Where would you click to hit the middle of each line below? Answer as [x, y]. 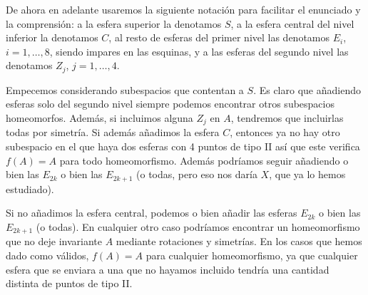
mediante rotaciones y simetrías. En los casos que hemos [239, 241]
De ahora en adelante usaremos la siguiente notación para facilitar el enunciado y [183, 9]
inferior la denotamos [52, 37]
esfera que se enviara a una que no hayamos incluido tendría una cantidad [168, 269]
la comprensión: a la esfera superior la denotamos [114, 23]
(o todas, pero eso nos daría [197, 174]
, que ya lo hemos [307, 174]
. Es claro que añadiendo [307, 89]
